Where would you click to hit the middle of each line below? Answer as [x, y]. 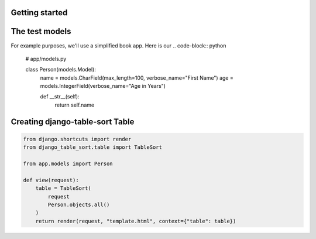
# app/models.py [46, 59]
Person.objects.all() [79, 205]
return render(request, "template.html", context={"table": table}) [136, 221]
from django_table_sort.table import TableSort [92, 147]
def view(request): [51, 180]
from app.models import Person [68, 164]
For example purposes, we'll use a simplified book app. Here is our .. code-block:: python [118, 45]
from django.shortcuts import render [77, 139]
